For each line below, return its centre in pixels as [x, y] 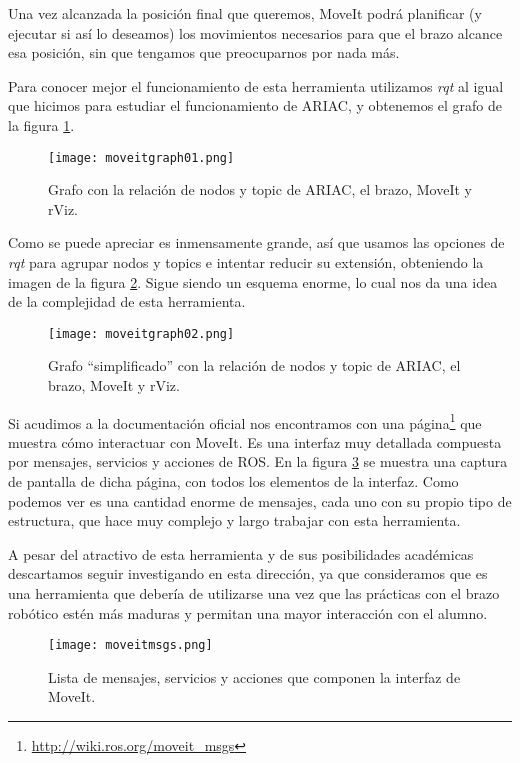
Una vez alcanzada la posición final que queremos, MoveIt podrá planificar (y [245, 13]
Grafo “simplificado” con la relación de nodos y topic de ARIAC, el [254, 365]
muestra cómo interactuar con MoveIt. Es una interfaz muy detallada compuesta [255, 441]
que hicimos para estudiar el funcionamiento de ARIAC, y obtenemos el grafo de [255, 105]
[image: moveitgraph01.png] [141, 157]
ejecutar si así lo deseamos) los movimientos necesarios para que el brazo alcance [255, 32]
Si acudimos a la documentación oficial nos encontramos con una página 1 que [245, 421]
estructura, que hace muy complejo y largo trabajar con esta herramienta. [234, 520]
